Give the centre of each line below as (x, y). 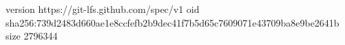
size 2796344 (32, 36)
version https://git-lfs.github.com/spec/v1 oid (103, 9)
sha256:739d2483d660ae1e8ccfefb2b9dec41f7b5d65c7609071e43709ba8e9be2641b (172, 22)
